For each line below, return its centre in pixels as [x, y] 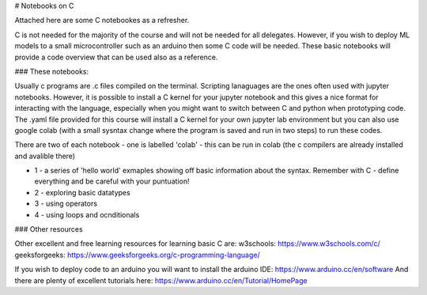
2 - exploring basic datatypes [82, 192]
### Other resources [49, 229]
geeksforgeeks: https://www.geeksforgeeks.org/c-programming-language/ [137, 255]
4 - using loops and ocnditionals [87, 214]
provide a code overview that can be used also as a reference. [116, 57]
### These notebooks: [52, 71]
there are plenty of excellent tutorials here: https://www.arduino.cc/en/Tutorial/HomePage [161, 280]
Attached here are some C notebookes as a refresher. [102, 21]
